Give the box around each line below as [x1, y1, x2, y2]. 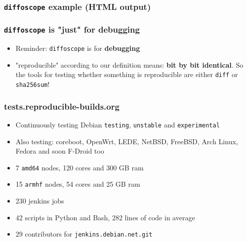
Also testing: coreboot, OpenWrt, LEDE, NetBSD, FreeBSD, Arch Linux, [15, 136, 238, 146]
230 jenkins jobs [15, 196, 64, 206]
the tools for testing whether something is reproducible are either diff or [15, 69, 238, 80]
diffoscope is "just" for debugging [4, 23, 140, 36]
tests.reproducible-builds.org [4, 100, 120, 112]
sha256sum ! [15, 79, 50, 89]
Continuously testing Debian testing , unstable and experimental [15, 119, 220, 129]
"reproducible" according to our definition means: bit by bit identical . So [15, 59, 244, 70]
